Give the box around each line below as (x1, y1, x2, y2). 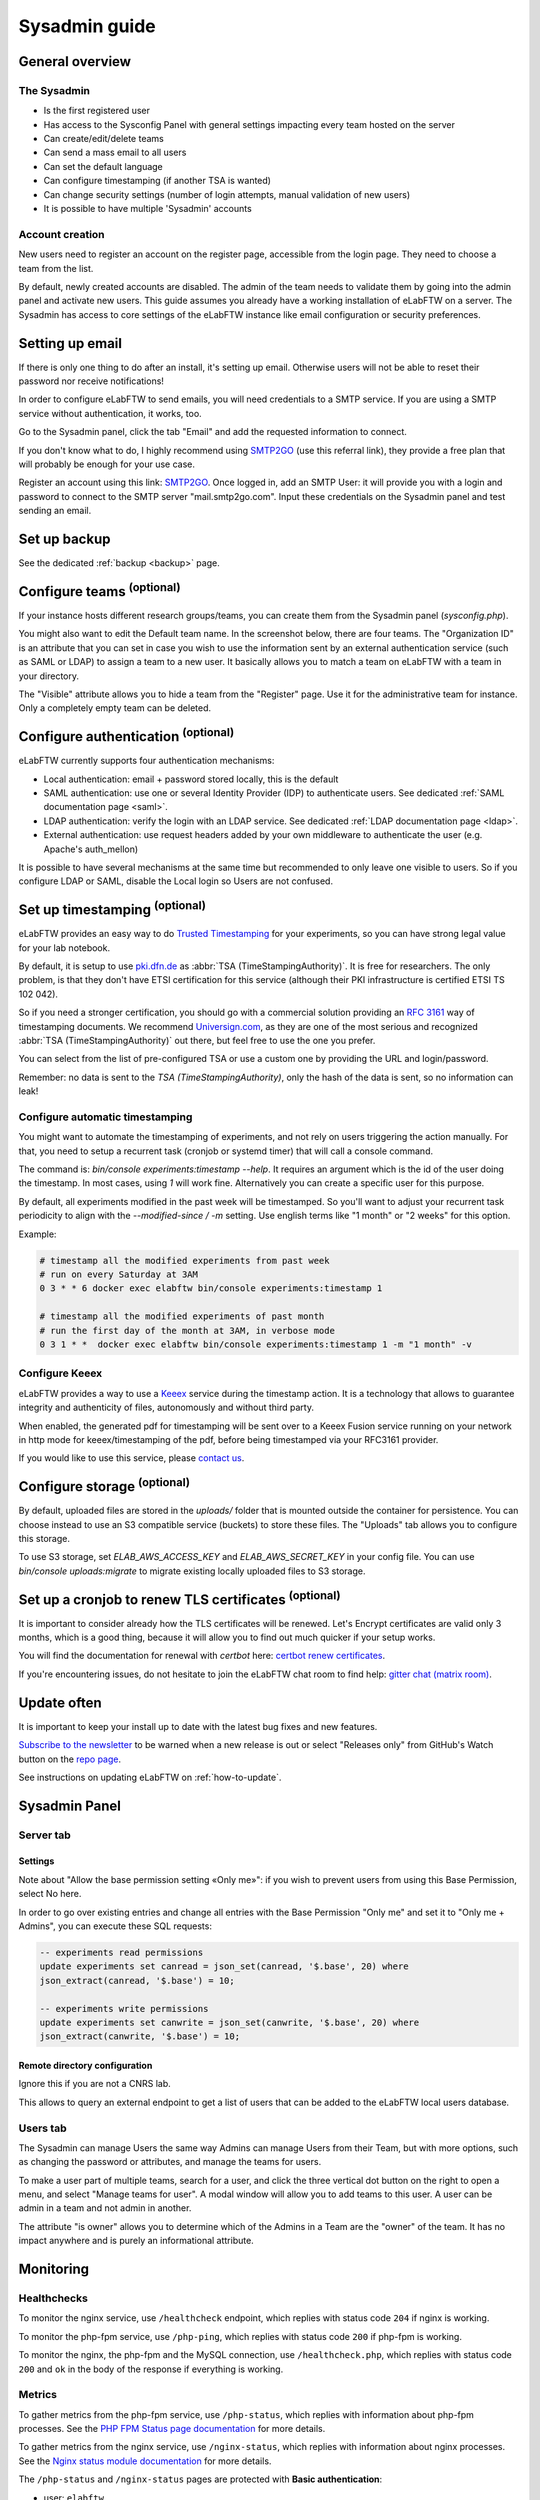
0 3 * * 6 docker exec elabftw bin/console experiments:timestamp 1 (39, 1283, 383, 1294)
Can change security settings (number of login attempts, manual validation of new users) (43, 188, 410, 200)
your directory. (18, 670, 80, 682)
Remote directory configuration (18, 2059, 153, 2071)
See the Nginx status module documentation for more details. (18, 2455, 272, 2467)
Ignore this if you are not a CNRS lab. (18, 2078, 171, 2090)
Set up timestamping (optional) (18, 898, 207, 919)
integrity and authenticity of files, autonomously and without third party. (18, 1401, 315, 1414)
